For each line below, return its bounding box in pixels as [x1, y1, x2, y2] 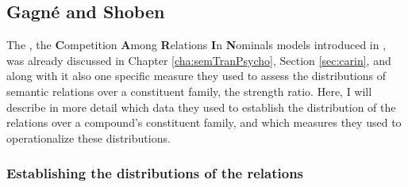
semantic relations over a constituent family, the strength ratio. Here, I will [6, 82, 372, 99]
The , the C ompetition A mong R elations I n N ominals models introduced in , [6, 36, 387, 53]
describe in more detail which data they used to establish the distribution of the [6, 98, 396, 115]
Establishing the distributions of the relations [6, 163, 304, 183]
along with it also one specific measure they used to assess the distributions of [6, 67, 386, 84]
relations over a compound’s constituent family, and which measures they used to [6, 114, 402, 131]
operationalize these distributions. [6, 129, 171, 146]
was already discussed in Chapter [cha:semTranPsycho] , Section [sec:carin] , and [6, 52, 391, 68]
